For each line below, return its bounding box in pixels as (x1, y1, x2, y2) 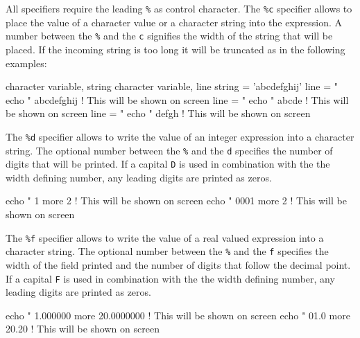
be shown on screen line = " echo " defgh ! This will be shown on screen (6, 106, 311, 121)
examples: (6, 55, 47, 70)
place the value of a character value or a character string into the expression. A (6, 15, 343, 29)
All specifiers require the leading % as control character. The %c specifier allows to (6, 1, 352, 15)
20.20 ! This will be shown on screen (6, 321, 160, 336)
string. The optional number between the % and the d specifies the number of (6, 143, 333, 157)
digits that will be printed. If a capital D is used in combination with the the (6, 157, 330, 171)
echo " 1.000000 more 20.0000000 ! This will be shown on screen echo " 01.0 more (6, 308, 350, 322)
